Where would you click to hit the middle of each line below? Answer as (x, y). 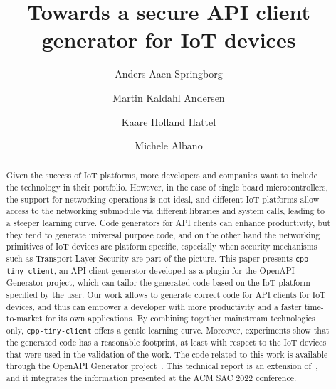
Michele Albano (169, 145)
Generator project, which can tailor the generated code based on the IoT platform (158, 283)
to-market (24, 318)
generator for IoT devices (169, 39)
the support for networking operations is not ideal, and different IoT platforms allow (163, 199)
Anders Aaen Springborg (169, 74)
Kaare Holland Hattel (169, 121)
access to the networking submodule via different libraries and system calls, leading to (165, 211)
